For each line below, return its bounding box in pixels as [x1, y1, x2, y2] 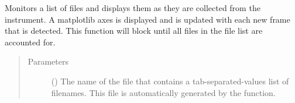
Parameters [28, 55, 68, 68]
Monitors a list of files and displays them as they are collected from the [5, 2, 260, 13]
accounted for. [5, 35, 56, 48]
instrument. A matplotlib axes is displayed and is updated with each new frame [5, 13, 290, 25]
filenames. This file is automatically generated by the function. [51, 86, 276, 98]
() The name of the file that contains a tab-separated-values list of [51, 74, 289, 87]
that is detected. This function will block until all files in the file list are [5, 24, 263, 37]
